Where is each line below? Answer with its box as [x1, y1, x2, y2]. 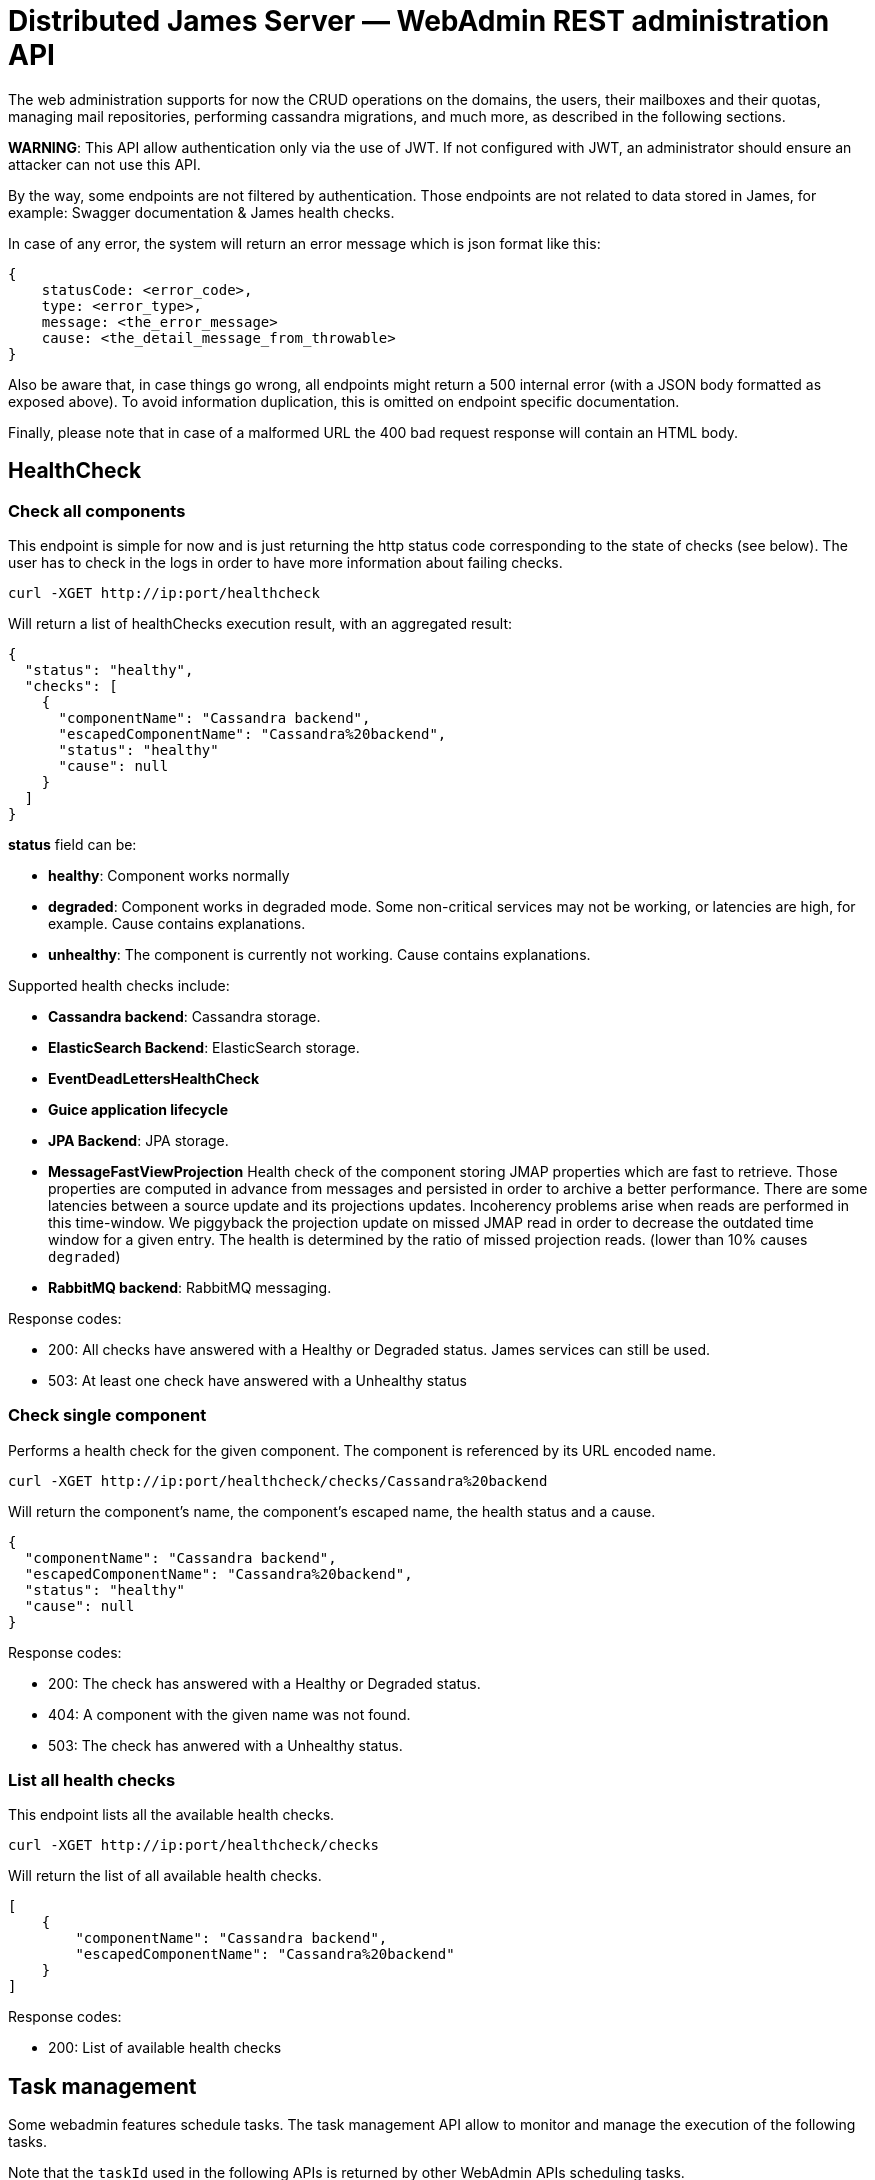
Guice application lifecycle [48, 1100, 229, 1118]
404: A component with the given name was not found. [48, 1705, 411, 1723]
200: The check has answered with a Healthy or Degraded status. [48, 1674, 481, 1692]
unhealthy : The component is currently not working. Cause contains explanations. [48, 945, 591, 963]
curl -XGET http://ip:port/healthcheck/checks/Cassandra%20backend [8, 1472, 548, 1489]
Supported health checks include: [8, 976, 230, 994]
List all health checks [8, 1770, 176, 1791]
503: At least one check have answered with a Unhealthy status [48, 1371, 467, 1389]
